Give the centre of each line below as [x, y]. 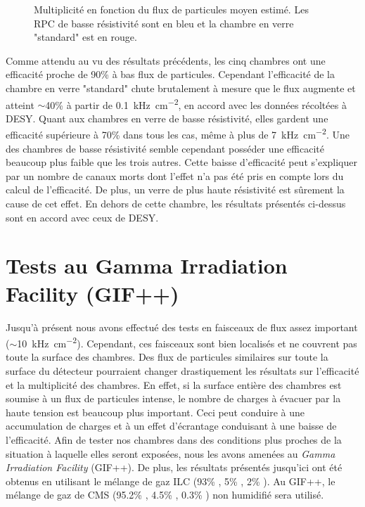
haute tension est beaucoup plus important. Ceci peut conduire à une [155, 412]
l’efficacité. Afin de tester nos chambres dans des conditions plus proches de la [174, 439]
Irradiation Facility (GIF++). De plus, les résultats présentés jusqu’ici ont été [174, 467]
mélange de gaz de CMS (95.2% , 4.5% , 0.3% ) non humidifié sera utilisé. [165, 495]
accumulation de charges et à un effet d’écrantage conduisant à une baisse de [171, 426]
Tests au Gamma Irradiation [147, 265]
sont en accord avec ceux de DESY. [82, 217]
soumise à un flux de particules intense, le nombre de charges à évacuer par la [173, 398]
